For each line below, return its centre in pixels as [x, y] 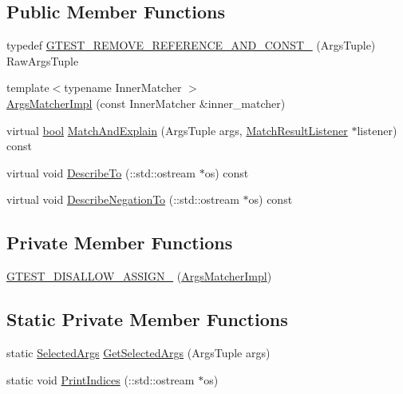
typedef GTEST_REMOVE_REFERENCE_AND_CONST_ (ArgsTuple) [191, 45]
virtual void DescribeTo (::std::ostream [101, 172]
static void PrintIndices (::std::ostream [101, 379]
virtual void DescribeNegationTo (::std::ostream [123, 199]
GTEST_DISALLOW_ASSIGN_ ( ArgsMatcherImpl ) [139, 276]
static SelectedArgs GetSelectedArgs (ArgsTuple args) [138, 352]
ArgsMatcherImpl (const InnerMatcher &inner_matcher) [146, 103]
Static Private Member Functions [147, 319]
